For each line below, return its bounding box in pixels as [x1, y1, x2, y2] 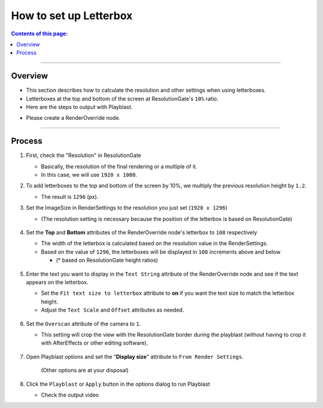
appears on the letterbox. [26, 279, 89, 286]
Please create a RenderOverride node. [26, 114, 121, 122]
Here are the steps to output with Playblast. [26, 104, 133, 111]
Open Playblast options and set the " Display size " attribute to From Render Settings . [26, 353, 244, 360]
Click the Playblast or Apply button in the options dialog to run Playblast [26, 380, 211, 388]
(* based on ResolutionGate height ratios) [56, 256, 159, 264]
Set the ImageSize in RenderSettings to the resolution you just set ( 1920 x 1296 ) [26, 204, 227, 211]
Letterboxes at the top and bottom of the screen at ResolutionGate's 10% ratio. [26, 95, 218, 102]
